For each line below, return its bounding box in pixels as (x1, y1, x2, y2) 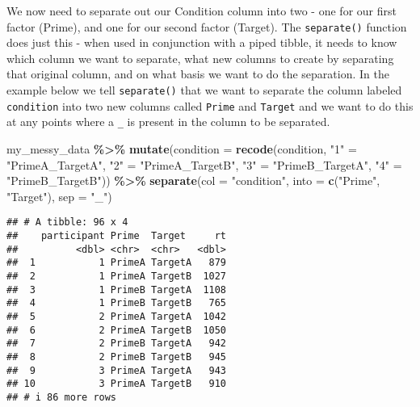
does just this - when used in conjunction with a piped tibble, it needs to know (6, 34, 397, 51)
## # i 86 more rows (6, 391, 117, 403)
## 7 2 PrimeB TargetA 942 (6, 338, 227, 350)
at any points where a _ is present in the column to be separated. (6, 113, 330, 130)
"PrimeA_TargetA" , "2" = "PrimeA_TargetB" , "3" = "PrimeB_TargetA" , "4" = (6, 156, 402, 173)
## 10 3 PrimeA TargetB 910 (6, 378, 227, 390)
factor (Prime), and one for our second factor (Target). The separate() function (6, 18, 407, 35)
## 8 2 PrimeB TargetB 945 (6, 350, 227, 363)
